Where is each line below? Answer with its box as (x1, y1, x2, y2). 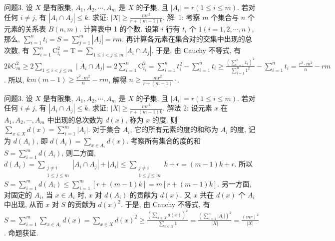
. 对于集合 (88, 124, 121, 134)
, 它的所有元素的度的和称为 (130, 124, 219, 134)
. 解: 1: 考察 (162, 11, 200, 22)
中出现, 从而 (4, 199, 43, 209)
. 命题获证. (4, 227, 38, 238)
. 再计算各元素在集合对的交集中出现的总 (122, 33, 252, 43)
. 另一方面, (217, 178, 252, 188)
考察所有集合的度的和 (130, 135, 201, 146)
